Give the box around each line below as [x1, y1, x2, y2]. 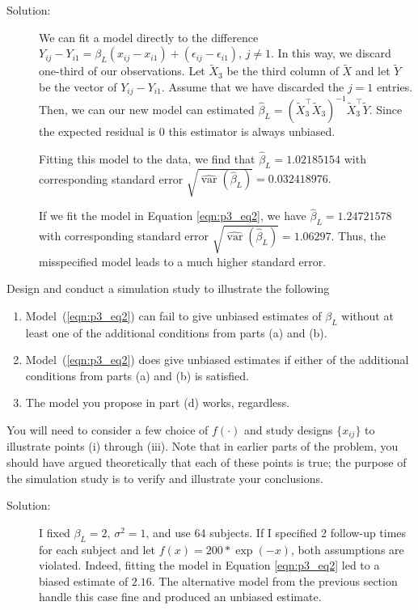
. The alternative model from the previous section [151, 572, 398, 589]
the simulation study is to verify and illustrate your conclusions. [6, 469, 323, 486]
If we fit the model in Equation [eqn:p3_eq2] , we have [39, 207, 306, 224]
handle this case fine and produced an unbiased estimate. [39, 588, 322, 605]
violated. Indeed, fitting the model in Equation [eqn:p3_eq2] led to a [39, 557, 380, 574]
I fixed [39, 523, 70, 540]
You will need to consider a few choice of [6, 421, 209, 438]
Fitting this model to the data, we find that [39, 150, 255, 167]
